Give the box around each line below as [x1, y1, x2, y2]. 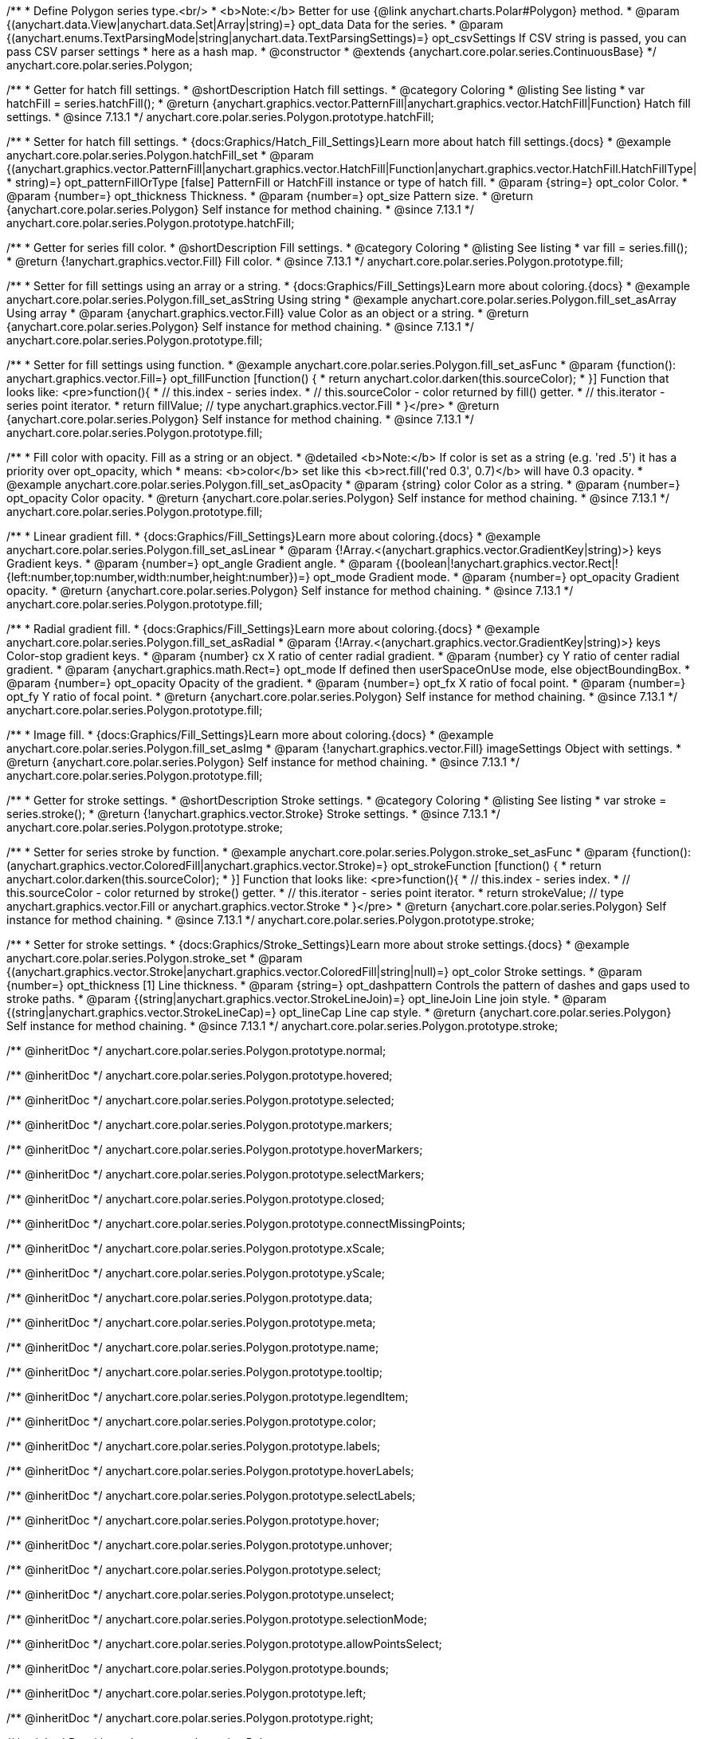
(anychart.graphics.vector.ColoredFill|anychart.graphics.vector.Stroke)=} [6, 859, 388, 872]
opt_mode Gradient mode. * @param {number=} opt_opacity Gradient [313, 570, 680, 584]
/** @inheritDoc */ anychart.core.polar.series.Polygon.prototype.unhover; [6, 1538, 393, 1552]
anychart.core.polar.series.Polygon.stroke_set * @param [6, 951, 303, 965]
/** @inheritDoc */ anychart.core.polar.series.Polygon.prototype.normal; [6, 1044, 386, 1057]
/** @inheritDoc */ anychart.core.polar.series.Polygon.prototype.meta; [6, 1316, 376, 1329]
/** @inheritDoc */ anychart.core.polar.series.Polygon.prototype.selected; [6, 1093, 394, 1107]
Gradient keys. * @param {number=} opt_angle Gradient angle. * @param [6, 557, 393, 570]
